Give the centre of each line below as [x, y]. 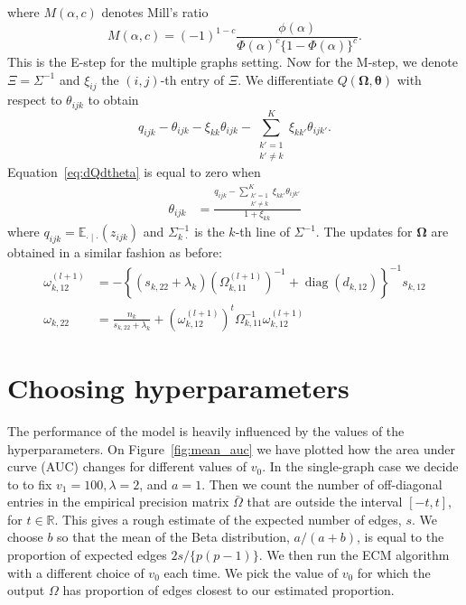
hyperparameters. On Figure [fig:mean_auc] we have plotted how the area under [231, 448]
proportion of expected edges [87, 555]
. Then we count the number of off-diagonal [322, 484]
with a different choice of [76, 572]
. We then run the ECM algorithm [354, 555]
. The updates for [364, 232]
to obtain [113, 100]
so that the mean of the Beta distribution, [173, 537]
